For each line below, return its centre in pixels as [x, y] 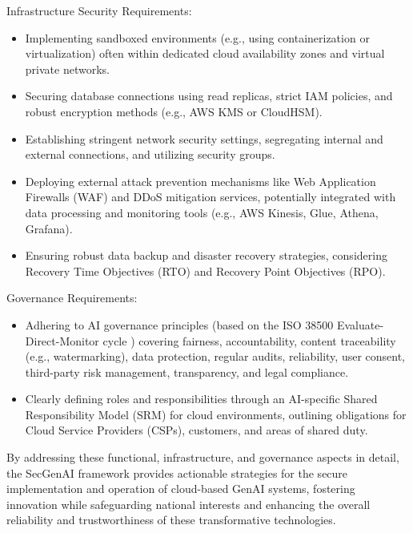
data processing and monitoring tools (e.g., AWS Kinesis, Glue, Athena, [202, 212]
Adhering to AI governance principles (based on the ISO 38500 [179, 324]
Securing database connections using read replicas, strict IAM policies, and [209, 96]
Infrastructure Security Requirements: [99, 10]
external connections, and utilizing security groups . [150, 154]
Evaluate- [360, 324]
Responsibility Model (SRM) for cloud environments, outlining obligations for [216, 414]
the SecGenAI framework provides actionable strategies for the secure [177, 472]
